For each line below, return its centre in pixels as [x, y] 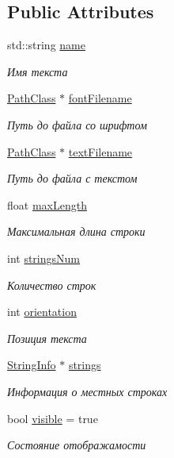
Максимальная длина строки [76, 231]
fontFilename [100, 98]
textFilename [100, 151]
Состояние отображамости [77, 445]
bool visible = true [53, 418]
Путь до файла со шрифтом [77, 124]
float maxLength [47, 204]
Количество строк [52, 285]
